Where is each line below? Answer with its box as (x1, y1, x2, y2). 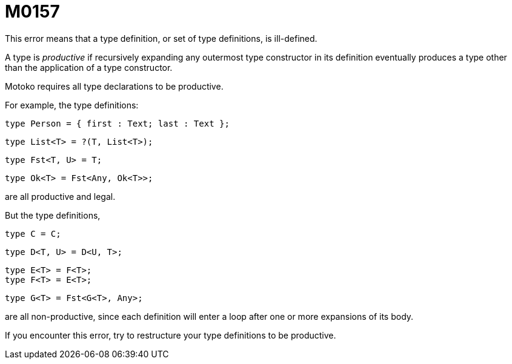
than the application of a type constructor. (5, 62, 173, 73)
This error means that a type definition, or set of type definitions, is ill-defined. (5, 33, 318, 44)
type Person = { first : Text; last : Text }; (5, 118, 230, 128)
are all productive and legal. (5, 191, 116, 202)
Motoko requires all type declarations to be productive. (5, 81, 224, 91)
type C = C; (5, 228, 61, 239)
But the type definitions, (5, 210, 101, 220)
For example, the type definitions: (5, 99, 139, 110)
